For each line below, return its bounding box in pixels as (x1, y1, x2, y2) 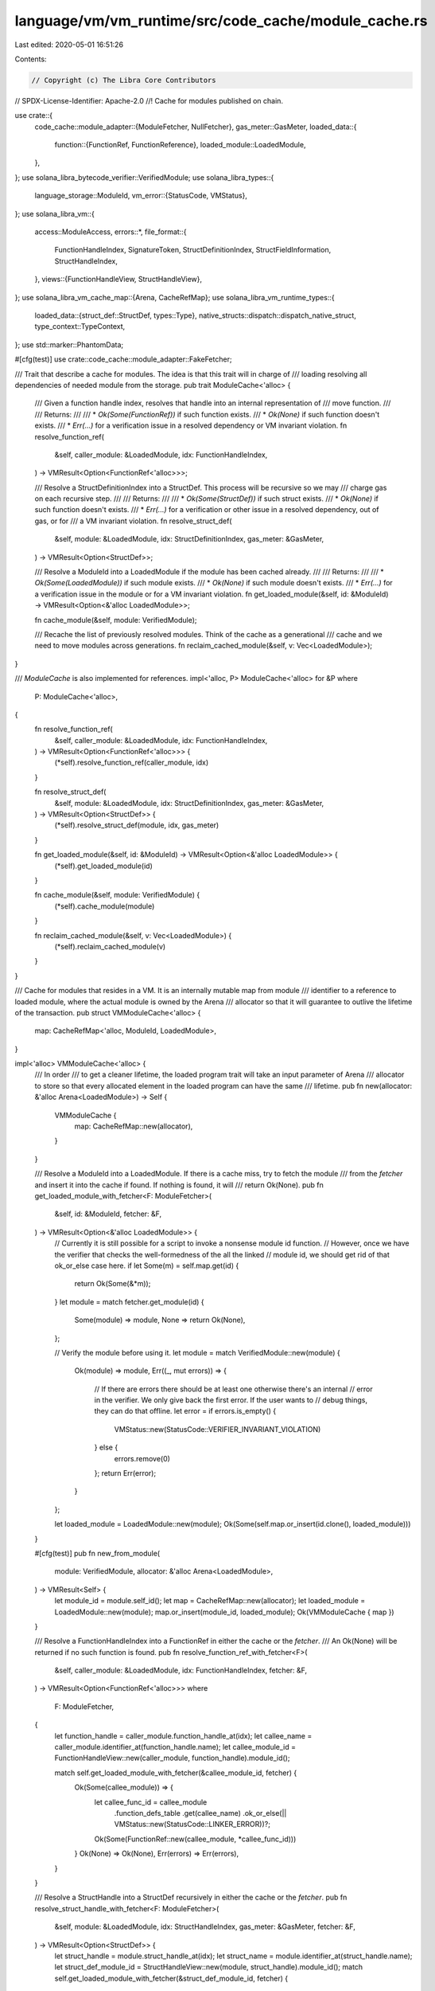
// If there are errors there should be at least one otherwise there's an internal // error (94, 1384, 373, 1394)
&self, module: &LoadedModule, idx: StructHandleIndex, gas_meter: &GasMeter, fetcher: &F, (54, 1922, 355, 1931)
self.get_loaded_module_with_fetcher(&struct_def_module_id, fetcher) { (54, 1973, 289, 1983)
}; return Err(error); (94, 1469, 157, 1478)
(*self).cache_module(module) (54, 901, 155, 911)
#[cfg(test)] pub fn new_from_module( (34, 1548, 161, 1558)
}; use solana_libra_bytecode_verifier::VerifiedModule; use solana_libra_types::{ (14, 172, 274, 182)
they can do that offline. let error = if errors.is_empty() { (94, 1406, 277, 1416)
